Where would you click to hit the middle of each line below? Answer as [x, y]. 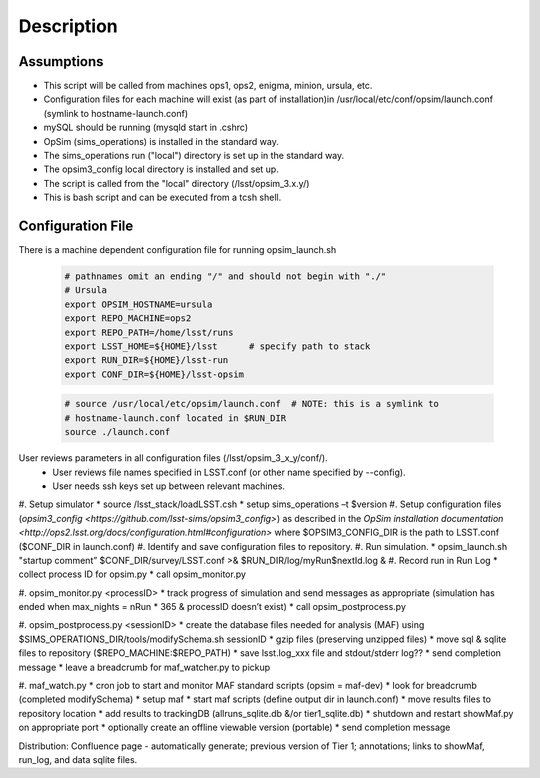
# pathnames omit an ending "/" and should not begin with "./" [225, 276]
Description [68, 26]
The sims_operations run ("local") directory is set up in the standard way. [194, 156]
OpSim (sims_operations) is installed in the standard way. [161, 141]
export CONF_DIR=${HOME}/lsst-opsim [154, 374]
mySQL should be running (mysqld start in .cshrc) [146, 127]
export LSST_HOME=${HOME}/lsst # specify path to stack [217, 346]
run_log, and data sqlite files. [78, 759]
